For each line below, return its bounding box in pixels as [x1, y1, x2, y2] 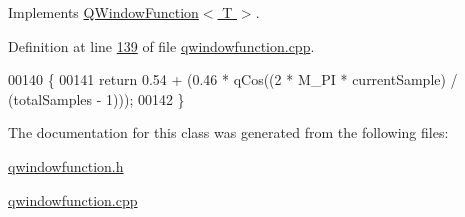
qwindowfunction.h [8, 155, 124, 176]
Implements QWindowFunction [8, 2, 199, 22]
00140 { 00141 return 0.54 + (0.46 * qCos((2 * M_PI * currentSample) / [8, 69, 458, 90]
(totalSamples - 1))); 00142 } [8, 88, 185, 109]
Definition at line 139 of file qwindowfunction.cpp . [8, 35, 315, 56]
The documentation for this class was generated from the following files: [8, 122, 449, 143]
